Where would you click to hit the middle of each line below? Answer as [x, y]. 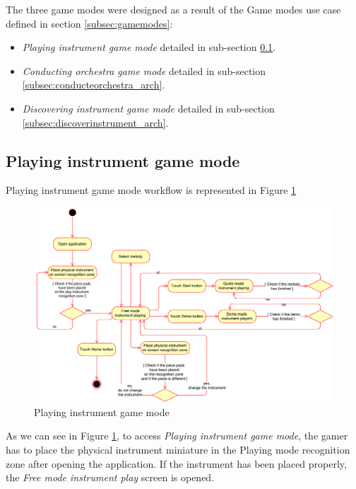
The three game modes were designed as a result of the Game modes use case [173, 9]
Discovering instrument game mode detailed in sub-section [148, 108]
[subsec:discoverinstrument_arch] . [95, 122]
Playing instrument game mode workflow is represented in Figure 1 [151, 190]
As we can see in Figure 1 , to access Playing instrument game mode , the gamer [177, 436]
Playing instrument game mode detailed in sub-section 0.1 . [149, 47]
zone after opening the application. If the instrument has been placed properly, [176, 463]
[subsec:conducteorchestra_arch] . [94, 85]
